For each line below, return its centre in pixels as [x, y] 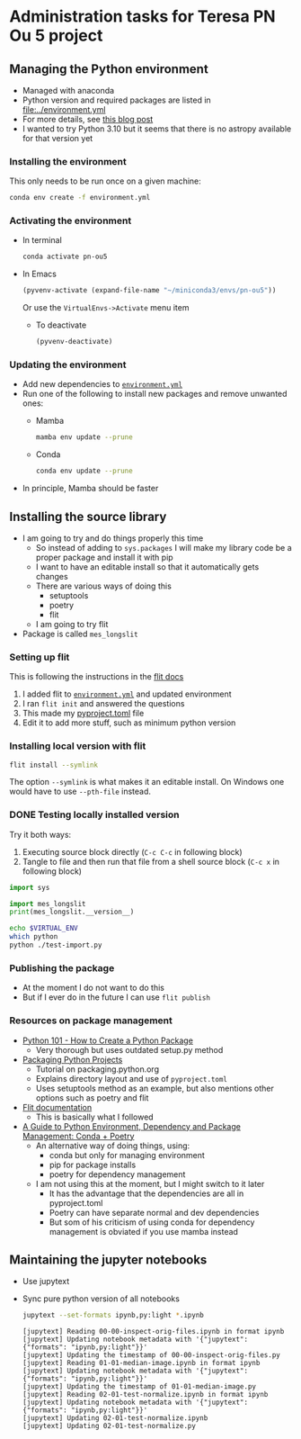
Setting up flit [40, 657]
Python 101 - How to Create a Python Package [107, 1040]
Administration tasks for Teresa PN [142, 17]
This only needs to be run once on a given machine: [106, 181]
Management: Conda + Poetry [78, 1136]
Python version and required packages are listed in [116, 100]
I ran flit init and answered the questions [103, 704]
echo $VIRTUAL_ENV [44, 929]
